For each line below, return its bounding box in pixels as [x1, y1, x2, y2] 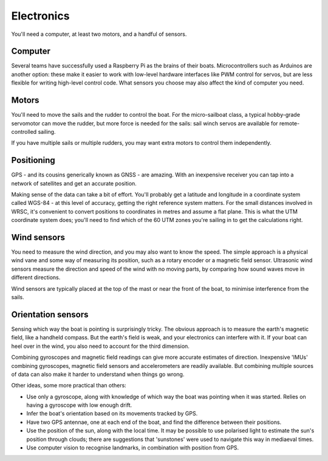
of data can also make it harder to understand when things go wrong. [11, 370, 185, 378]
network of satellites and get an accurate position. [11, 179, 137, 187]
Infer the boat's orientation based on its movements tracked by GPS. [26, 410, 198, 417]
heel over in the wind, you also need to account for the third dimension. [11, 342, 190, 350]
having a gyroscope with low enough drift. [26, 401, 132, 409]
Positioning [11, 155, 56, 165]
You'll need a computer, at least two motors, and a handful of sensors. [11, 30, 187, 38]
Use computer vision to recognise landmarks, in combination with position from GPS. [26, 444, 239, 451]
